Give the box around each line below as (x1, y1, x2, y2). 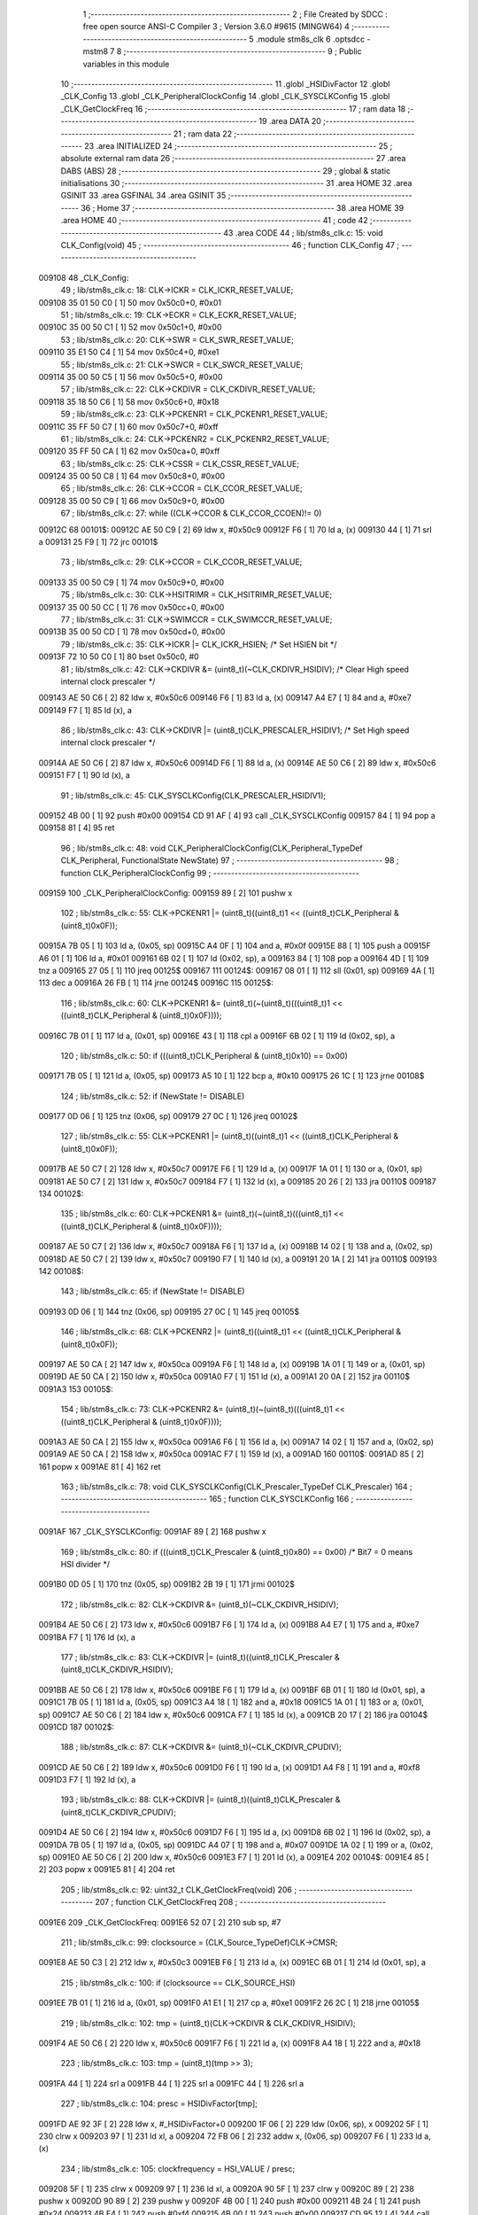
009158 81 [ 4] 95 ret (38, 822, 115, 833)
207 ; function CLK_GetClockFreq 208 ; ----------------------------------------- (94, 1897, 387, 1908)
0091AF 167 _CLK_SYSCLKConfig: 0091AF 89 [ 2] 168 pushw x (38, 1527, 266, 1537)
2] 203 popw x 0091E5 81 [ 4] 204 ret (38, 1864, 176, 1875)
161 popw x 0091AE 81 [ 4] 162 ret (38, 1461, 161, 1472)
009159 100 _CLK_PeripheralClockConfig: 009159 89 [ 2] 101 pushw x (38, 888, 293, 898)
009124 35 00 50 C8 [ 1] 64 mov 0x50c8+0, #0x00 (38, 470, 226, 482)
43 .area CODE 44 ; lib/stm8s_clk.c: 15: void (222, 227, 384, 238)
